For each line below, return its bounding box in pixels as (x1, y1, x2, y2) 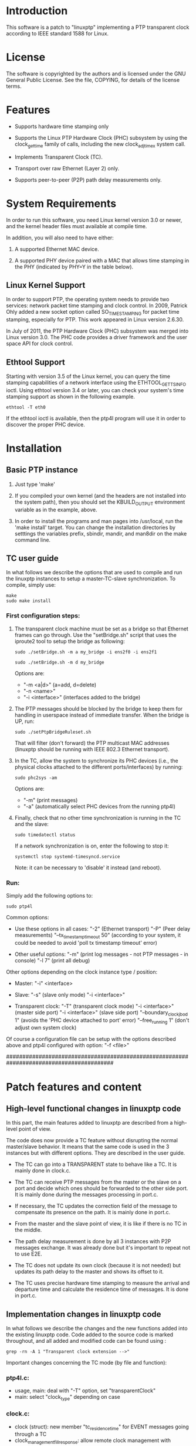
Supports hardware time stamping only (14, 123, 109, 130)
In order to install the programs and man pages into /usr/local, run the (14, 517, 183, 524)
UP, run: (14, 718, 35, 725)
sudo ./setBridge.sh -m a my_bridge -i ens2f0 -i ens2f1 (14, 649, 157, 655)
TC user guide (6, 553, 59, 563)
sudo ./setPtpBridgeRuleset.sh (14, 729, 92, 735)
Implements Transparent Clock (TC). (14, 153, 103, 160)
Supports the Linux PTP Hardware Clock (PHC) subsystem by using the (14, 134, 188, 141)
